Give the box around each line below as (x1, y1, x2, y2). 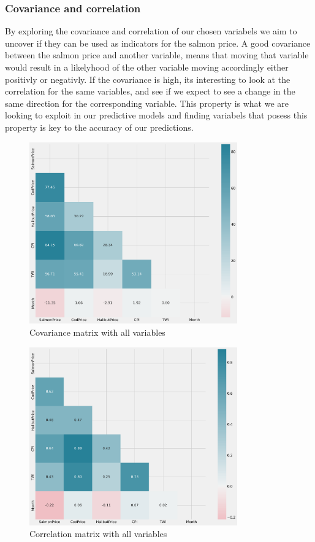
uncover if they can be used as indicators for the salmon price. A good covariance (5, 36, 311, 49)
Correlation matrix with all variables (29, 527, 167, 540)
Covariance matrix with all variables (29, 325, 165, 338)
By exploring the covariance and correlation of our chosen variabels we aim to (5, 25, 297, 37)
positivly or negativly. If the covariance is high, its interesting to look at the (5, 72, 290, 85)
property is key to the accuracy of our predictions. (5, 120, 194, 133)
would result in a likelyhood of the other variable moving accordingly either (5, 61, 289, 73)
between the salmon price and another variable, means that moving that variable (5, 48, 309, 61)
